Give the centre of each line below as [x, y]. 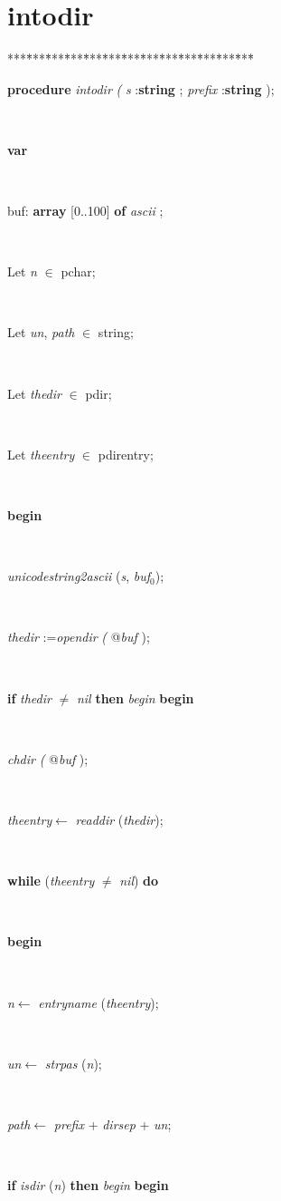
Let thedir [34, 393]
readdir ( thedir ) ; [119, 819]
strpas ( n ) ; [73, 1063]
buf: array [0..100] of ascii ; [85, 211]
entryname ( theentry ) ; [98, 1002]
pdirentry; [126, 454]
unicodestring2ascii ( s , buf [79, 576]
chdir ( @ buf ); [48, 758]
